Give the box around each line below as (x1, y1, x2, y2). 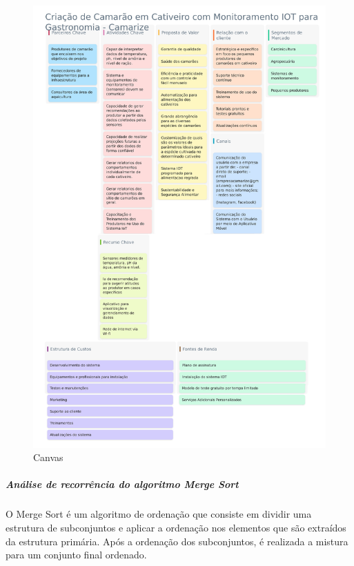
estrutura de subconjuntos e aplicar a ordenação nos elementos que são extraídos (6, 520, 346, 535)
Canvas (33, 450, 63, 465)
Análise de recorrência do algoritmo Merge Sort (6, 477, 239, 491)
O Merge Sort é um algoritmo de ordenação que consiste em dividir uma (6, 507, 312, 521)
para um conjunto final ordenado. (6, 547, 147, 562)
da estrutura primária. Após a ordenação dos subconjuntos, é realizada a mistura (6, 534, 348, 548)
